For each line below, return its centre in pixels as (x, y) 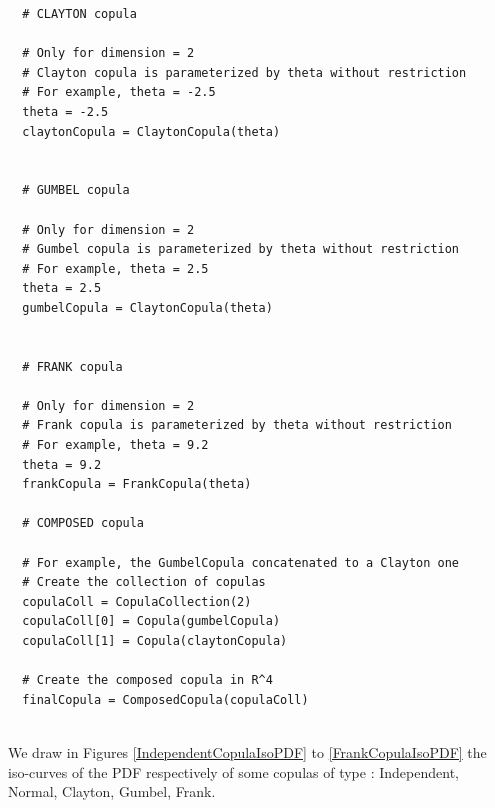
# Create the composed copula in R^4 (147, 680)
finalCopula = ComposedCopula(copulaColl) (165, 699)
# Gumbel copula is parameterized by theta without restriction (241, 249)
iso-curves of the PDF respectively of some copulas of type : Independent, (233, 771)
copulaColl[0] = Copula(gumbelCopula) (151, 621)
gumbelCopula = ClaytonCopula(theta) (147, 307)
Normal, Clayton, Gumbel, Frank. (112, 791)
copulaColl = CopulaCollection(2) (137, 601)
